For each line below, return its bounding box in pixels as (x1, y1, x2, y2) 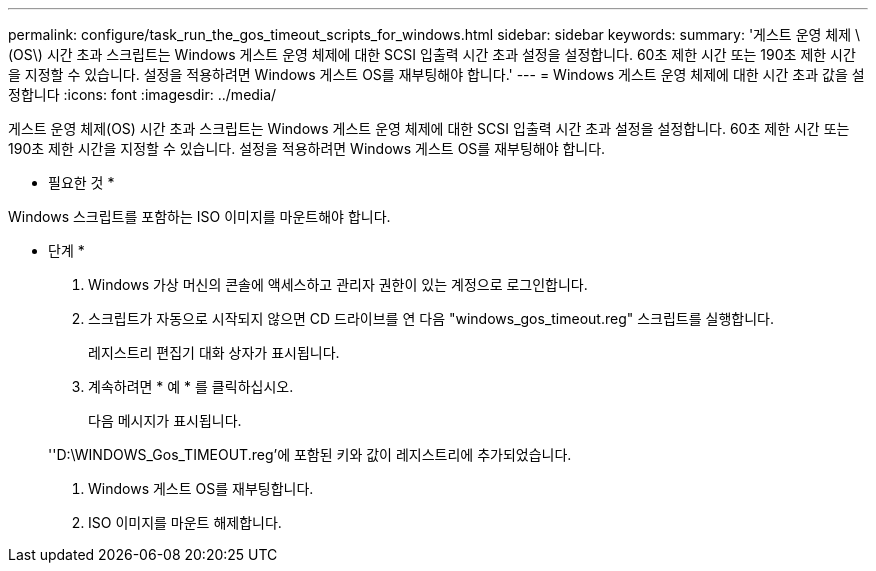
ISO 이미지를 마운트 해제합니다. (88, 514, 282, 531)
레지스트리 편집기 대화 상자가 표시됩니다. (88, 344, 340, 361)
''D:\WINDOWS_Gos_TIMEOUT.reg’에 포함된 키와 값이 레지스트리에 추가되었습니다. (48, 446, 572, 463)
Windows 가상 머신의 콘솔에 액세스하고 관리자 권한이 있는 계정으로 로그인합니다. (88, 276, 588, 293)
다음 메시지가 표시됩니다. (88, 412, 242, 429)
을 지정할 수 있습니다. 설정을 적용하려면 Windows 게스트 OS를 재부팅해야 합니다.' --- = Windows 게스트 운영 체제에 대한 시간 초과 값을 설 (8, 66, 865, 83)
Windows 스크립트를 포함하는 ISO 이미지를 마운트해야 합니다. (8, 208, 391, 225)
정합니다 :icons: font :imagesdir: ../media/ (8, 86, 277, 103)
